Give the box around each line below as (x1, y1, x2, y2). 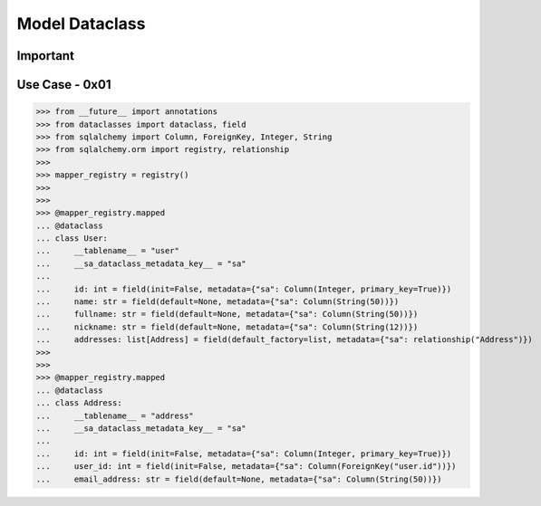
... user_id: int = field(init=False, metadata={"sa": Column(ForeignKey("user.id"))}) (35, 462, 457, 472)
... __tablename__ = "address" (35, 410, 194, 421)
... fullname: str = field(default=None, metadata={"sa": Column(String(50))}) (35, 309, 419, 320)
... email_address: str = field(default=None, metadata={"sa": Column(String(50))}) (35, 473, 443, 484)
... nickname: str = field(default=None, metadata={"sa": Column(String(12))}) (35, 321, 419, 332)
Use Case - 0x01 (16, 77, 111, 92)
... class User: (35, 234, 109, 243)
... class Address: (35, 398, 122, 408)
